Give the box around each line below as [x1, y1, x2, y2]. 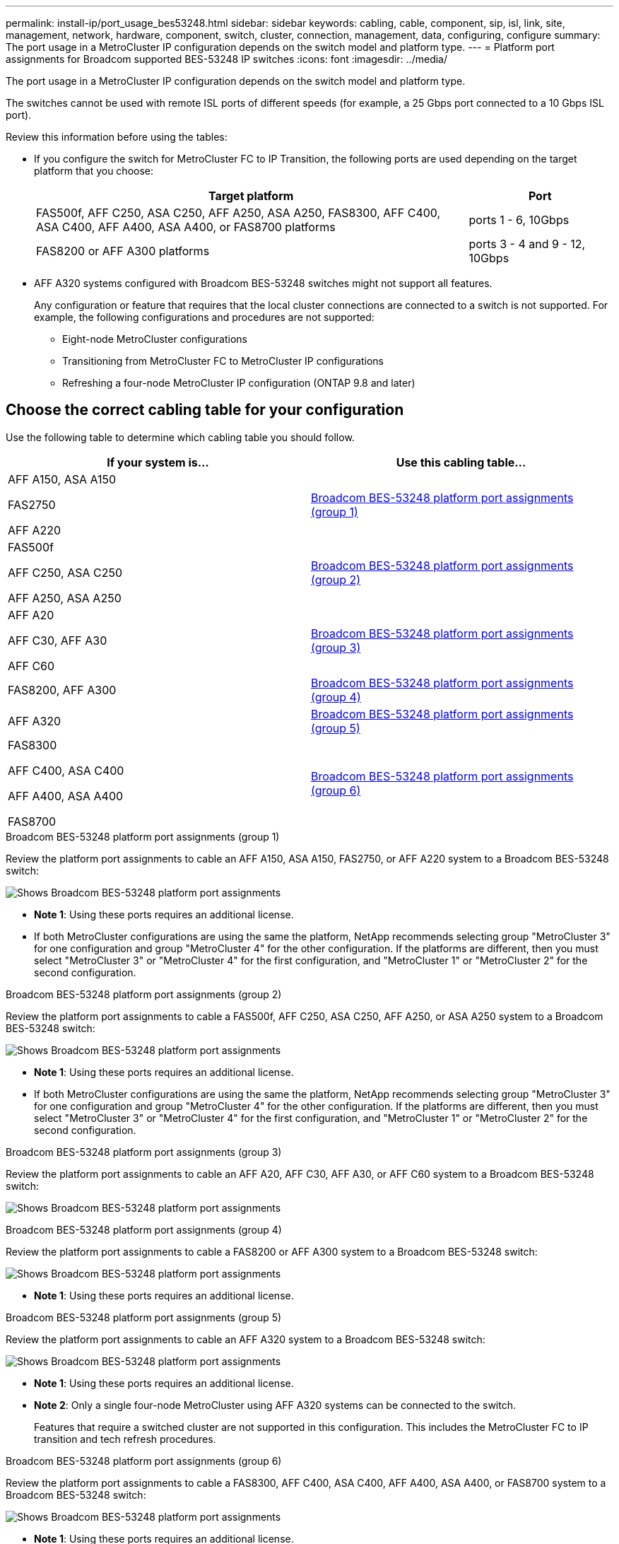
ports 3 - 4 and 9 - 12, [468, 237, 586, 251]
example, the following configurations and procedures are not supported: [34, 311, 375, 323]
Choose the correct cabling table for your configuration [6, 401, 404, 419]
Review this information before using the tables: [6, 131, 228, 143]
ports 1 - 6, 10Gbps [468, 213, 570, 227]
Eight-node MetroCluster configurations [62, 333, 247, 345]
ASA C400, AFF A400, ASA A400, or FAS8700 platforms [36, 220, 336, 234]
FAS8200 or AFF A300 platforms [36, 244, 210, 258]
